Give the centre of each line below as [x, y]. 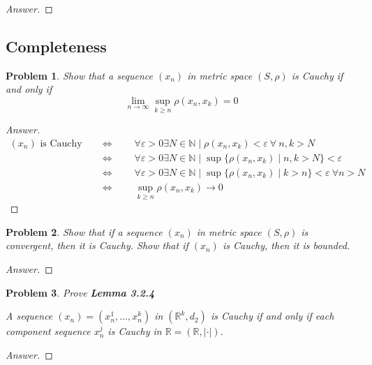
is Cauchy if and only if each [272, 316]
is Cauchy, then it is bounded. [286, 245]
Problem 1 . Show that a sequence [80, 75]
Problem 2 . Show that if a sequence [84, 231]
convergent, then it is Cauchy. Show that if [97, 245]
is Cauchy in [135, 331]
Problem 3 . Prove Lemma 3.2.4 [80, 292]
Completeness [56, 46]
